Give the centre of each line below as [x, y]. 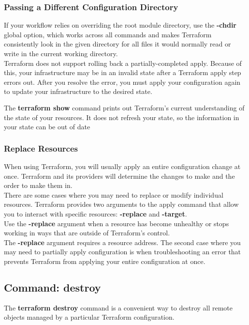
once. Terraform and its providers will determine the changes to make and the [119, 176]
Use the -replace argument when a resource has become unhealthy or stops [117, 223]
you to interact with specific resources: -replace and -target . [95, 213]
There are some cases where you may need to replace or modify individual [114, 194]
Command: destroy [52, 287]
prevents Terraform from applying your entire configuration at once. [105, 261]
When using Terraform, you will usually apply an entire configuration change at [122, 166]
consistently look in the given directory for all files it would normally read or [117, 44]
